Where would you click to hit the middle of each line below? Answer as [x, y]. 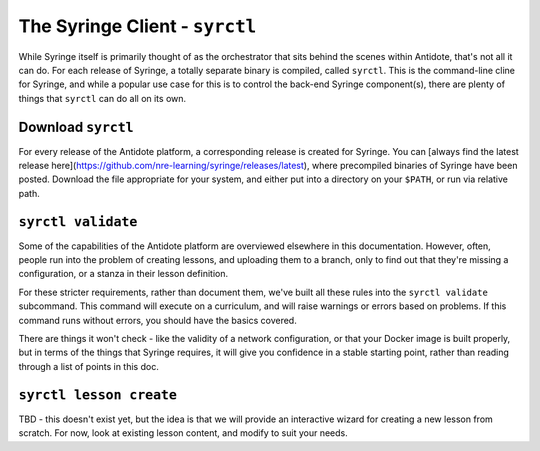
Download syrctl [76, 126]
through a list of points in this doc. [88, 366]
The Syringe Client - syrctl [137, 26]
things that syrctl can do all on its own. [102, 98]
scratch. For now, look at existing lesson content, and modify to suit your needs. [183, 433]
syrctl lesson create [97, 394]
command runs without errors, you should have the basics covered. [157, 320]
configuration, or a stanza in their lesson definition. [123, 274]
